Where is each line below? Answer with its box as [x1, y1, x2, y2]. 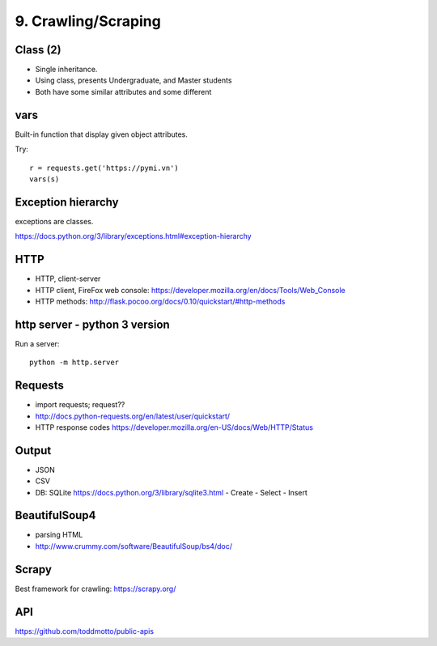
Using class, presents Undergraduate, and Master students [35, 75, 232, 85]
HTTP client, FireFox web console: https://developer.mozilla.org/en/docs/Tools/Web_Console [35, 285, 346, 295]
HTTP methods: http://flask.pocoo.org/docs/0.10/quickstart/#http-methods [35, 296, 286, 306]
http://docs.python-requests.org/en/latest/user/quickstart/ [35, 411, 231, 421]
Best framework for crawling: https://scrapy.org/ [15, 584, 176, 593]
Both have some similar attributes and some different [35, 87, 212, 96]
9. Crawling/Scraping [15, 12, 161, 30]
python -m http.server [29, 358, 120, 368]
